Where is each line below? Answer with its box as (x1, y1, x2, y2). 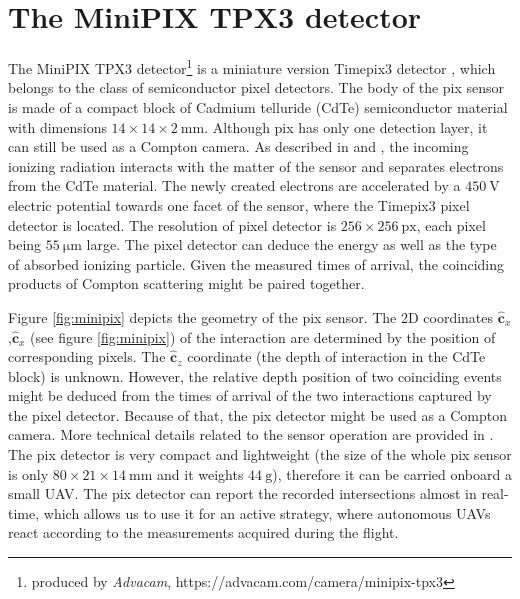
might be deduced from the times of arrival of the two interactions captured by (8, 385, 492, 406)
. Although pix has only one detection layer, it (204, 116, 488, 137)
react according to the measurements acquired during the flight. (8, 522, 399, 543)
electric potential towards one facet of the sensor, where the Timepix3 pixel (8, 194, 470, 215)
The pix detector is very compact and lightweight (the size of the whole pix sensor (8, 444, 512, 465)
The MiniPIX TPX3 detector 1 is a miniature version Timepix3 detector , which (8, 55, 496, 78)
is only (8, 463, 49, 484)
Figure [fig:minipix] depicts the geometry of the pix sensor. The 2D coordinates (8, 306, 494, 327)
